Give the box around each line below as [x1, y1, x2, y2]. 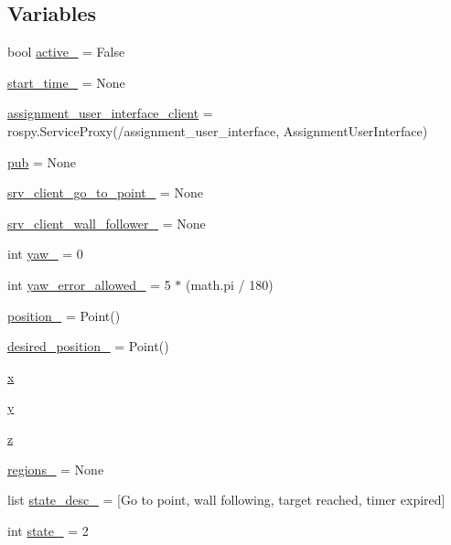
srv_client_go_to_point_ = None [7, 183, 204, 202]
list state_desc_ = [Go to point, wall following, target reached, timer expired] [7, 490, 446, 509]
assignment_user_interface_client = [7, 103, 213, 123]
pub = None [7, 152, 77, 171]
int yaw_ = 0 [7, 244, 83, 263]
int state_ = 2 [7, 520, 89, 540]
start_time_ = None [7, 72, 125, 91]
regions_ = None [7, 459, 104, 478]
